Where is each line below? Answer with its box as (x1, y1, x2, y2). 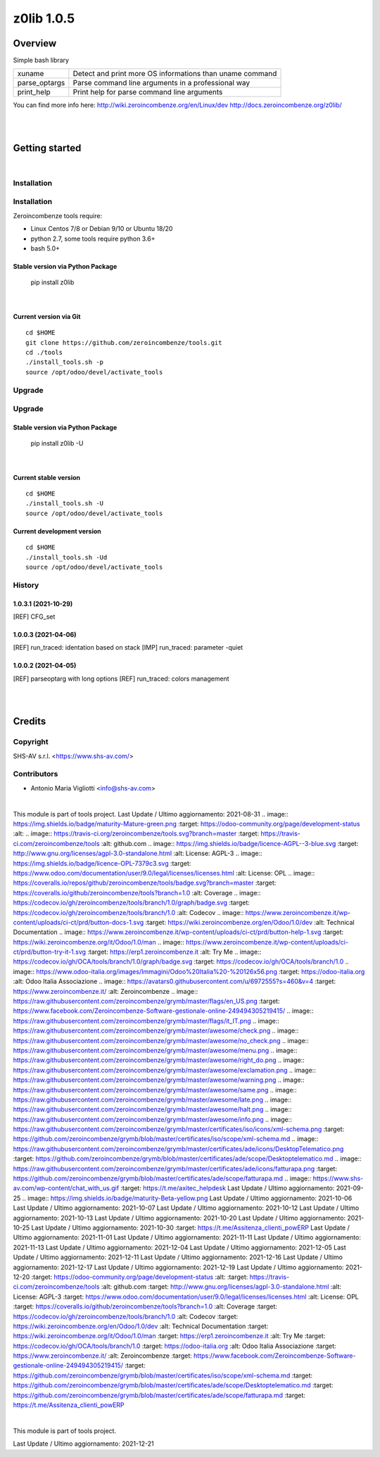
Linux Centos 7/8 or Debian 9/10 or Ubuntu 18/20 (30, 225, 173, 233)
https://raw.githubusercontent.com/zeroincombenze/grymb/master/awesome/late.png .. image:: (13, 1095, 292, 1104)
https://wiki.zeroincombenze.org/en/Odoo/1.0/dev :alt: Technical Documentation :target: (13, 1322, 269, 1330)
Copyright (13, 737, 49, 747)
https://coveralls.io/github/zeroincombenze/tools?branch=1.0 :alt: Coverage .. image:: (13, 888, 261, 897)
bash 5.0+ (30, 244, 60, 253)
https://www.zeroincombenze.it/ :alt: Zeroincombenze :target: (13, 1351, 193, 1360)
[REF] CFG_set (13, 612, 56, 621)
